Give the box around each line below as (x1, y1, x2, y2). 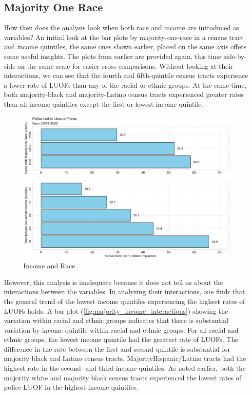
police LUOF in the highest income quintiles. (4, 382, 138, 392)
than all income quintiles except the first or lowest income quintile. (4, 98, 204, 109)
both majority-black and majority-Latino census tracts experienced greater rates (4, 89, 244, 99)
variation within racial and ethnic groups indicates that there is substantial (4, 315, 229, 325)
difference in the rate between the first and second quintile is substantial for (4, 343, 231, 354)
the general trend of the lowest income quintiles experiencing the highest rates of (4, 296, 245, 306)
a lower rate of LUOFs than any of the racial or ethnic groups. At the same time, (4, 79, 247, 90)
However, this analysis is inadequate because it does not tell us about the (4, 277, 223, 287)
